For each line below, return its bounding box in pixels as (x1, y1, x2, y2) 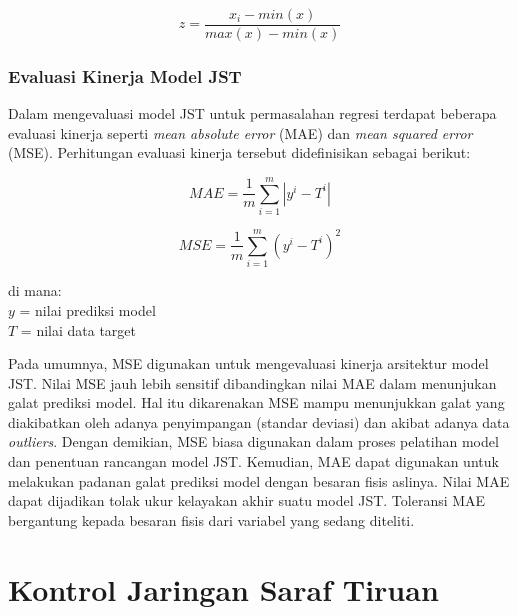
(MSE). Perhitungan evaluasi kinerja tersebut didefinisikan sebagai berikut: (8, 142, 471, 163)
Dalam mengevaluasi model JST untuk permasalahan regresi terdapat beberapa (8, 103, 497, 124)
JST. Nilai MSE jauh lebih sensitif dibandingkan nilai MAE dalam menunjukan (8, 372, 497, 393)
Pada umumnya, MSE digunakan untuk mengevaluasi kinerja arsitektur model (8, 353, 489, 374)
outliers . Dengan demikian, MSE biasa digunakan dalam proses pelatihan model (8, 431, 499, 452)
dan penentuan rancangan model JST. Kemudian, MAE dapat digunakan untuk (8, 451, 499, 472)
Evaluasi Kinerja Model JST (8, 63, 242, 88)
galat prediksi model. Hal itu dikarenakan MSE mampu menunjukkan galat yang (8, 392, 505, 413)
